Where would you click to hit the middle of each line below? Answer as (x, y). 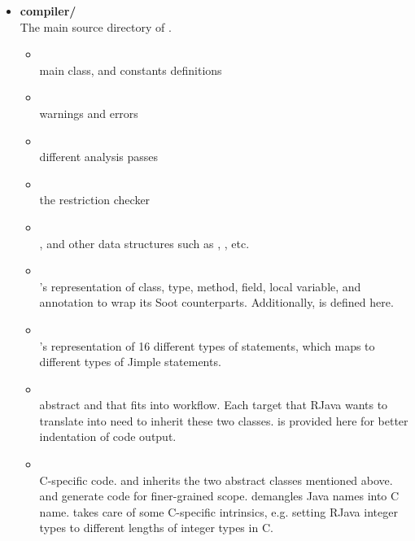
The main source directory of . (96, 26)
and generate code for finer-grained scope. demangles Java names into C (219, 496)
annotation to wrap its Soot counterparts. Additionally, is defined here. (216, 302)
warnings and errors (89, 113)
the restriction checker (95, 200)
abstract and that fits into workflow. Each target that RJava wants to (214, 405)
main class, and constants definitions (131, 70)
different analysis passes (99, 157)
